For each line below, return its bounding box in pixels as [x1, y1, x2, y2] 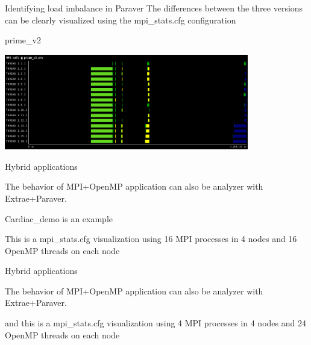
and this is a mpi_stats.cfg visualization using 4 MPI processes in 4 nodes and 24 [5, 317, 306, 329]
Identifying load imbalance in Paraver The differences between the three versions [5, 2, 303, 14]
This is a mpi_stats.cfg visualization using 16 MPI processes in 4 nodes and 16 [5, 232, 297, 245]
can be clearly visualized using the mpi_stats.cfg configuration [5, 13, 236, 26]
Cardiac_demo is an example [5, 212, 113, 225]
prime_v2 [5, 34, 41, 46]
